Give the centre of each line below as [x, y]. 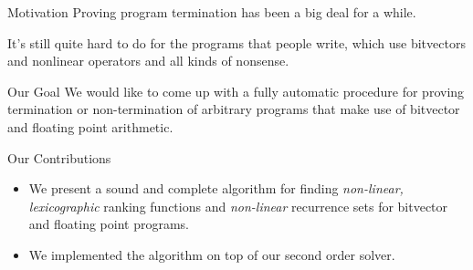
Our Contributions [59, 157]
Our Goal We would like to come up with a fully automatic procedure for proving [236, 91]
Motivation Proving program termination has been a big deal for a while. [212, 12]
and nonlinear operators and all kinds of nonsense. [148, 61]
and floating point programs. [109, 224]
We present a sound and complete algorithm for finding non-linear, [216, 188]
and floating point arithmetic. [90, 126]
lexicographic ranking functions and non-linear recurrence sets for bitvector [238, 206]
